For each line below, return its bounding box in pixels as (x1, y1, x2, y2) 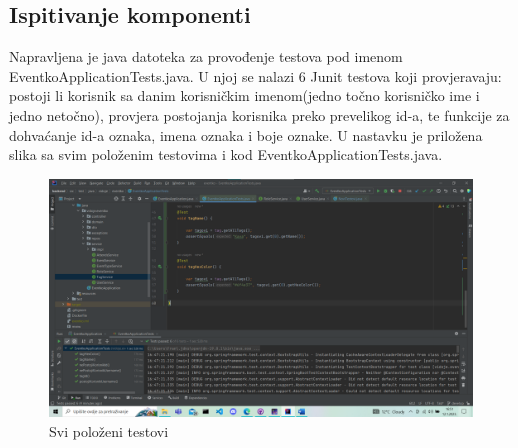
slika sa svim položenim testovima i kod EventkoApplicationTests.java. (9, 144, 443, 165)
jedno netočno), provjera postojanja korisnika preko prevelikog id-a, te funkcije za (9, 104, 510, 125)
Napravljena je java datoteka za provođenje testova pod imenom (9, 46, 403, 67)
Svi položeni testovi (49, 420, 169, 441)
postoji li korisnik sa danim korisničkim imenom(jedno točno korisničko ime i (9, 85, 480, 106)
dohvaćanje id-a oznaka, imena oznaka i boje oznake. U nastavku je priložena (9, 124, 483, 145)
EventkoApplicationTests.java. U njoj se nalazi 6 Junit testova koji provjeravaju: (9, 65, 502, 86)
